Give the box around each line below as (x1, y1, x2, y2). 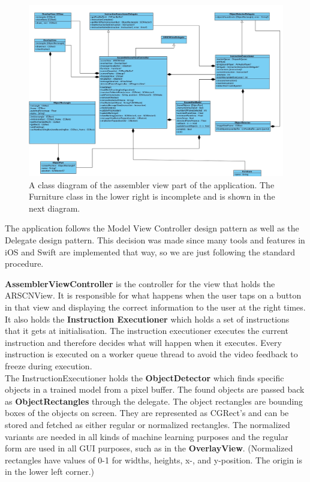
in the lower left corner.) (5, 465, 95, 478)
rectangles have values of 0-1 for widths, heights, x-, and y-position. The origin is (5, 453, 303, 466)
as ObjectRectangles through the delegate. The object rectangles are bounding (5, 394, 303, 407)
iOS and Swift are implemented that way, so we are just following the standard (5, 245, 296, 258)
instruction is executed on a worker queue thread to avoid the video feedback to (5, 348, 298, 360)
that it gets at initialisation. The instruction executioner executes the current (5, 324, 288, 337)
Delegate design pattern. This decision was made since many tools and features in (5, 234, 305, 246)
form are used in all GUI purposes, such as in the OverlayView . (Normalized (5, 442, 293, 454)
